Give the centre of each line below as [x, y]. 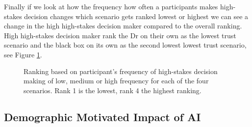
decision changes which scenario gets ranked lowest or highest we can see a [136, 16]
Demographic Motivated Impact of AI [102, 116]
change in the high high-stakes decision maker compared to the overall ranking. [123, 26]
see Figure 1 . [23, 54]
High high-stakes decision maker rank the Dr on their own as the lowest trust [120, 35]
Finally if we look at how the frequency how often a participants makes [111, 6]
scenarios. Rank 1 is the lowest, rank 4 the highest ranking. [113, 90]
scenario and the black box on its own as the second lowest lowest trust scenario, [125, 45]
